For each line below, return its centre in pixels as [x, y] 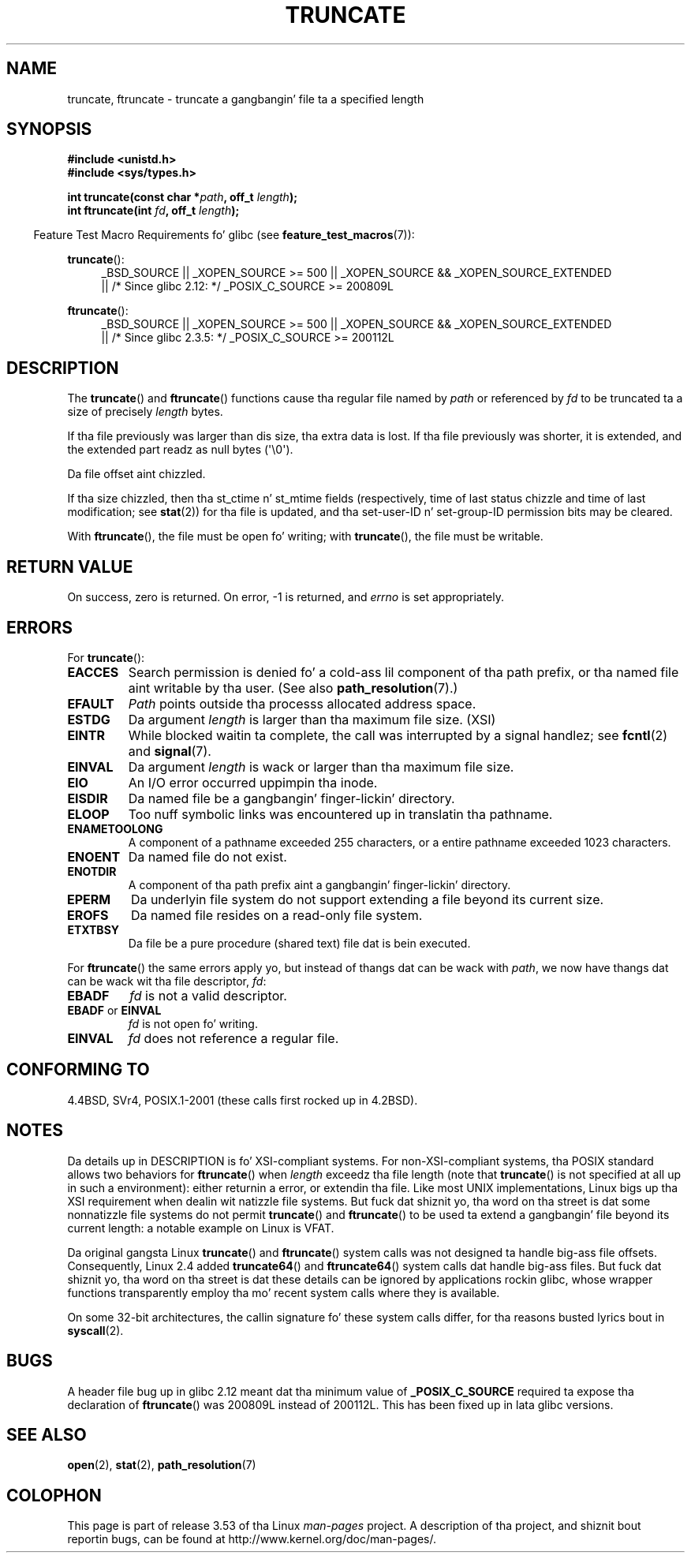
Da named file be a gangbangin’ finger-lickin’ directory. [291, 798]
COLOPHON [54, 1495]
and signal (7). [170, 751]
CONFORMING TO [78, 1070]
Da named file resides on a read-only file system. [276, 915]
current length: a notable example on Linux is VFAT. [201, 1228]
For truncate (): [106, 657]
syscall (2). [95, 1330]
